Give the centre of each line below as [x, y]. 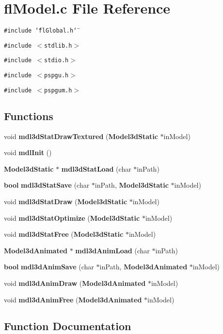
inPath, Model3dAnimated [143, 267]
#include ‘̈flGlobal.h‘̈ [40, 31]
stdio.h [56, 61]
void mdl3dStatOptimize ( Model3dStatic [72, 218]
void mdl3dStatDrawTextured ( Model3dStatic [81, 136]
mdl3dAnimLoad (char [112, 250]
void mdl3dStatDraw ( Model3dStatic [66, 201]
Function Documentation [68, 325]
